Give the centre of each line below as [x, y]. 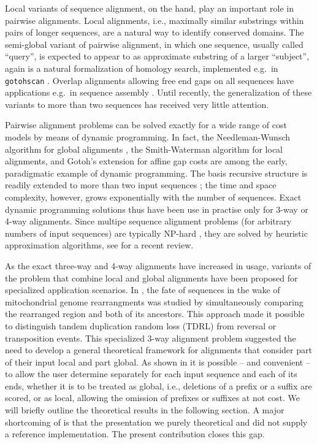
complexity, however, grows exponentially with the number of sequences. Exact [153, 197]
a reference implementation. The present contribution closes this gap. [135, 434]
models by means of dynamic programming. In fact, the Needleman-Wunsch [148, 137]
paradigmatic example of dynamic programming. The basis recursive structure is [156, 173]
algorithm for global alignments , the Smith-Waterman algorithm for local [144, 149]
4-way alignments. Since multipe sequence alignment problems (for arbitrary [148, 221]
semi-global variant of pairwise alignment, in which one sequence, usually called [154, 44]
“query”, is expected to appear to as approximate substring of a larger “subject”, [157, 56]
